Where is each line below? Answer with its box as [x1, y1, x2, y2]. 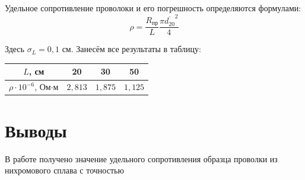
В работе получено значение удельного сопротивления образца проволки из [5, 152, 278, 165]
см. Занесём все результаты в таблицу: [62, 43, 201, 55]
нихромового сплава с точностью [5, 164, 124, 176]
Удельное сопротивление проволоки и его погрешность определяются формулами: [5, 2, 301, 14]
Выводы [5, 118, 67, 142]
